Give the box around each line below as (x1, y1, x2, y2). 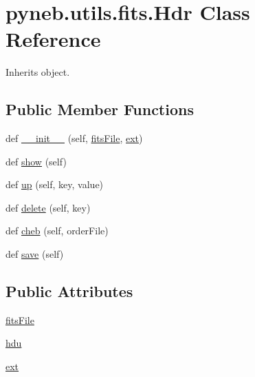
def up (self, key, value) (5, 177, 104, 192)
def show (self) (5, 154, 67, 168)
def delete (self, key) (5, 200, 91, 214)
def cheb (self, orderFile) (5, 223, 109, 238)
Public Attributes (5, 281, 133, 302)
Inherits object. (5, 65, 70, 79)
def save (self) (5, 247, 64, 261)
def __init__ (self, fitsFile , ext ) (5, 131, 143, 145)
